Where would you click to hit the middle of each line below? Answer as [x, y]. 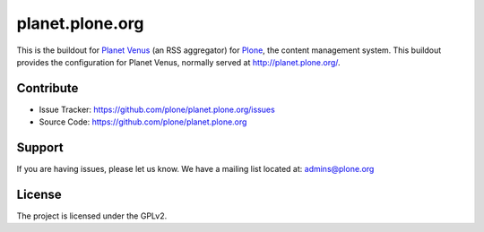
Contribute [48, 88]
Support [40, 148]
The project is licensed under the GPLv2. [92, 216]
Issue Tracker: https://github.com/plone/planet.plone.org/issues [157, 109]
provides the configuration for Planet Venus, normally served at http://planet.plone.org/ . [178, 62]
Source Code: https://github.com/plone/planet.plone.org [143, 122]
